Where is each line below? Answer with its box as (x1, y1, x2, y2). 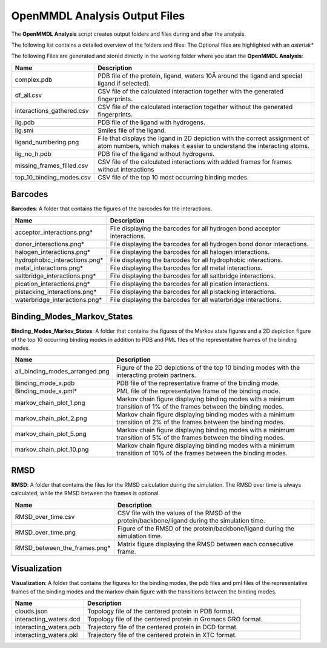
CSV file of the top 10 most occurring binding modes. (97, 173, 249, 181)
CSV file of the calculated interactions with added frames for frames (97, 158, 292, 166)
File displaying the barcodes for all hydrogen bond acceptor (110, 224, 281, 233)
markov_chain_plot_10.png (15, 446, 89, 454)
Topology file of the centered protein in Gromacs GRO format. (87, 615, 263, 623)
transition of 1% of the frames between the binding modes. (116, 402, 284, 411)
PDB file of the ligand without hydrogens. (97, 149, 215, 158)
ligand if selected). (97, 79, 151, 87)
